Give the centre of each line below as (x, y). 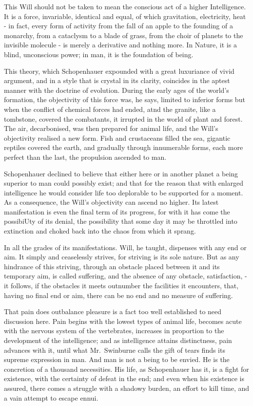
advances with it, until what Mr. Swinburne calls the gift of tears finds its (115, 350)
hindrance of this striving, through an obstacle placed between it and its (112, 266)
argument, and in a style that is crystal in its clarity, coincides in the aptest (117, 80)
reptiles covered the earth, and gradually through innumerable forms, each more (124, 147)
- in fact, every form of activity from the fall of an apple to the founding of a (118, 26)
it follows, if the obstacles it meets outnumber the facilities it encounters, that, (121, 286)
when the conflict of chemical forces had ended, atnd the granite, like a (110, 109)
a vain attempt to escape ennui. (51, 397)
